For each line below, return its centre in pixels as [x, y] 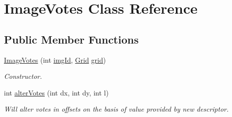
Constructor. [23, 76]
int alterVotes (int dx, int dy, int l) [56, 92]
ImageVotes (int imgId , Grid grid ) [55, 59]
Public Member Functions [71, 39]
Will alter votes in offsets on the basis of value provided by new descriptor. [116, 109]
